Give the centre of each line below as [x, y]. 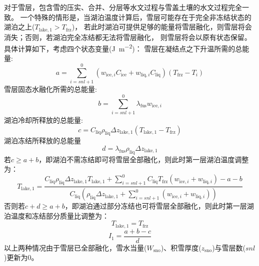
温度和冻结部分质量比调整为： [60, 215]
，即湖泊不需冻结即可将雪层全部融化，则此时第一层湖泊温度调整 [144, 159]
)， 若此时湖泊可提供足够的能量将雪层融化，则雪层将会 [162, 27]
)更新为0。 [21, 257]
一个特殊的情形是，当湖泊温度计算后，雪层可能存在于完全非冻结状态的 [136, 17]
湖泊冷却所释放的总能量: [43, 120]
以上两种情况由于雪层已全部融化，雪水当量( [75, 247]
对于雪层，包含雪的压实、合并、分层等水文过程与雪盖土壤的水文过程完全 [123, 7]
